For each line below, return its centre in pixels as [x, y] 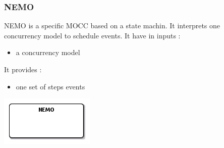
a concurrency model [48, 52]
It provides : [23, 69]
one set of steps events [50, 86]
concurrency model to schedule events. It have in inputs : [92, 35]
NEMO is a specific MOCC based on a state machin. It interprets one [112, 26]
